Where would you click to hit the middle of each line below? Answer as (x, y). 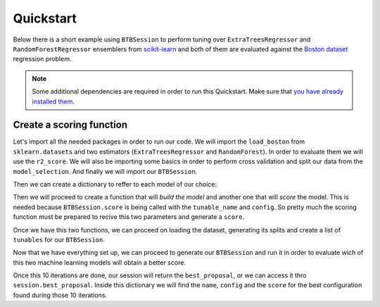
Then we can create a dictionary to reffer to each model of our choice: (115, 184)
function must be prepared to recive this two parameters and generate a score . (129, 217)
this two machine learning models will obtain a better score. (100, 262)
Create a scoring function (70, 125)
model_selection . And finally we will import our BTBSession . (105, 171)
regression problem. (42, 59)
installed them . (53, 101)
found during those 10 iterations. (60, 295)
